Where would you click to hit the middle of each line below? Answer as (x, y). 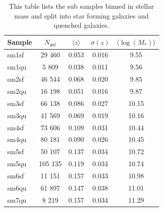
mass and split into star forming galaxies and (81, 15)
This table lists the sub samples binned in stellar (81, 6)
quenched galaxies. (81, 25)
